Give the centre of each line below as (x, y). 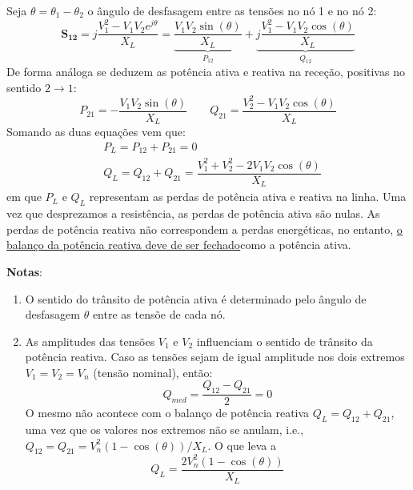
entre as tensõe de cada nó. (159, 314)
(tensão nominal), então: (153, 372)
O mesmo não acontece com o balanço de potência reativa (167, 413)
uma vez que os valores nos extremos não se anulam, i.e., (164, 430)
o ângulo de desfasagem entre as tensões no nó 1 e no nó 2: (232, 10)
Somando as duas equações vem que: (96, 132)
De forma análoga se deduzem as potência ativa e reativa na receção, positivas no (206, 71)
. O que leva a (242, 445)
